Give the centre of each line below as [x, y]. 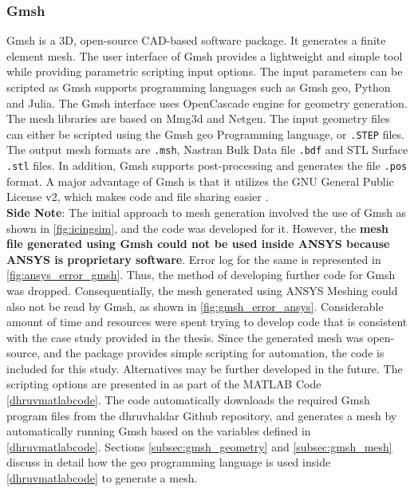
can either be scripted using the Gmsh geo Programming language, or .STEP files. [205, 134]
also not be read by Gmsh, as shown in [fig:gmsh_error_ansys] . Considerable [195, 306]
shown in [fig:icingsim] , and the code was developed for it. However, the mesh [197, 228]
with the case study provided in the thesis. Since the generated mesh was [185, 337]
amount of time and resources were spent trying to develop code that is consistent [207, 322]
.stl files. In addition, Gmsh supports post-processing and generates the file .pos [207, 165]
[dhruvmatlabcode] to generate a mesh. [102, 478]
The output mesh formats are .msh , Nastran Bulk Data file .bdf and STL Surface [207, 150]
